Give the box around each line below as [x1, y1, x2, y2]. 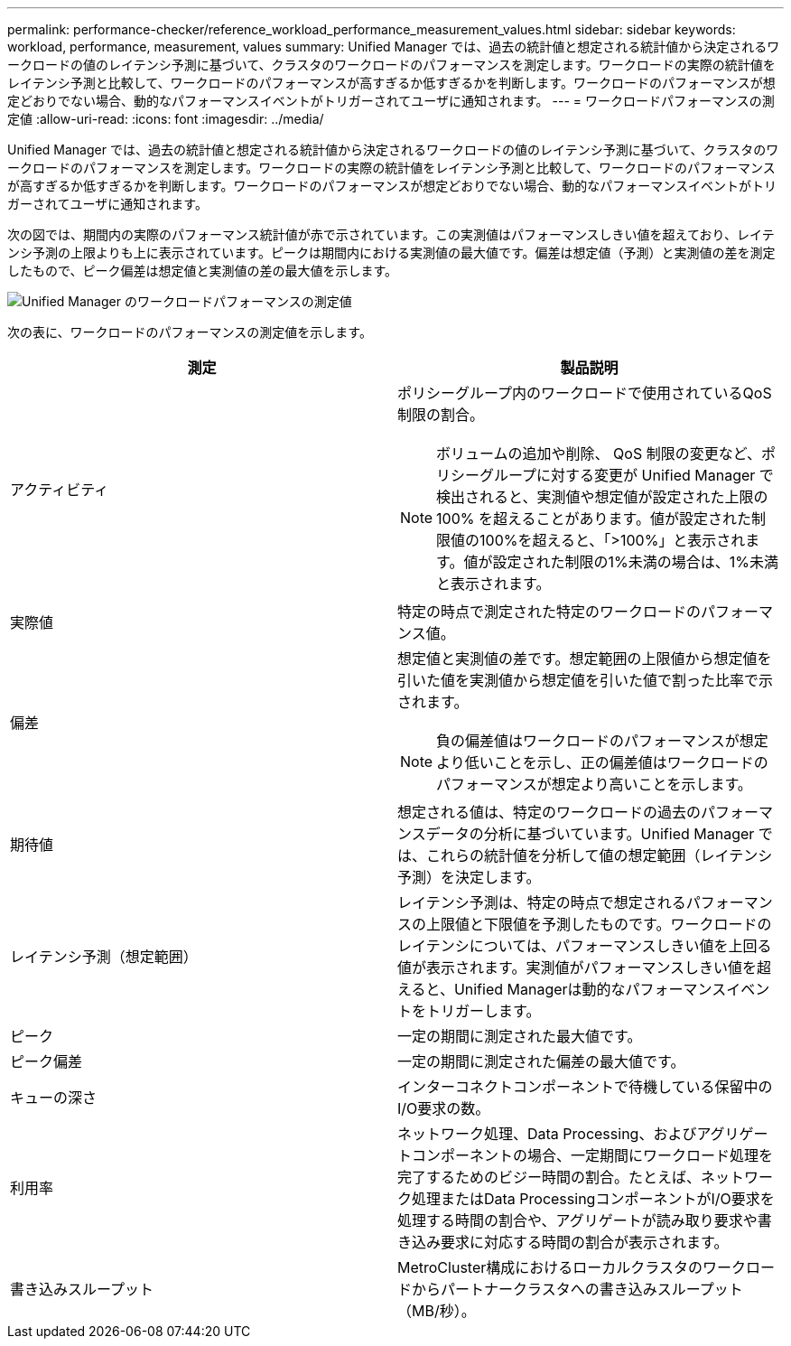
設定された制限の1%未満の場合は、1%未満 [492, 553, 778, 571]
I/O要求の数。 [397, 1099, 490, 1117]
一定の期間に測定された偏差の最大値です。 [397, 1052, 685, 1070]
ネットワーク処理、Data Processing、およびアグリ [397, 1125, 740, 1143]
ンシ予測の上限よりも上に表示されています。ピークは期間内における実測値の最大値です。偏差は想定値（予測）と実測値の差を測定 [7, 245, 776, 260]
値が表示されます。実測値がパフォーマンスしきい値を [397, 958, 758, 977]
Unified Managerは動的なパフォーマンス [453, 980, 727, 998]
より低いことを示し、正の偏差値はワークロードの [436, 753, 768, 771]
